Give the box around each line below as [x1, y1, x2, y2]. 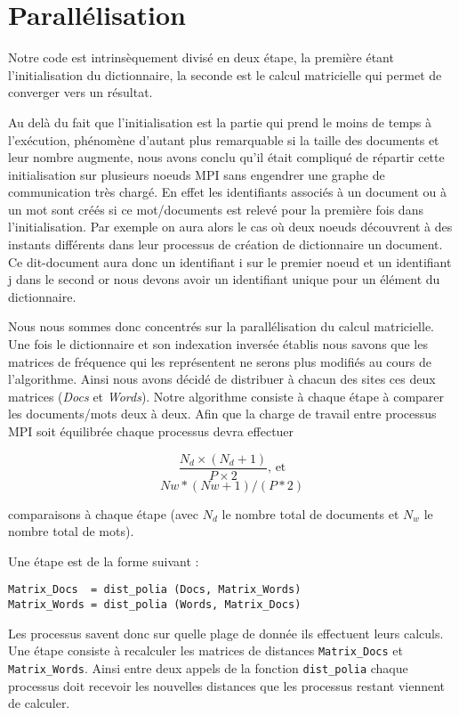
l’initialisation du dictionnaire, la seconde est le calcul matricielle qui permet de [8, 65, 442, 84]
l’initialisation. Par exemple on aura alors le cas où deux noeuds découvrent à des [8, 217, 453, 236]
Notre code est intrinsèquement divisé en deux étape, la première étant [8, 48, 394, 67]
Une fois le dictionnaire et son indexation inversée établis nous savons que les [8, 335, 428, 353]
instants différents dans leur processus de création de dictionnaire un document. [8, 235, 443, 254]
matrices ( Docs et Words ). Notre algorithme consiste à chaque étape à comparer [8, 386, 445, 405]
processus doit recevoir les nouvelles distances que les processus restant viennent [8, 676, 446, 695]
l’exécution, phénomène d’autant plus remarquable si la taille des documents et [8, 130, 439, 149]
